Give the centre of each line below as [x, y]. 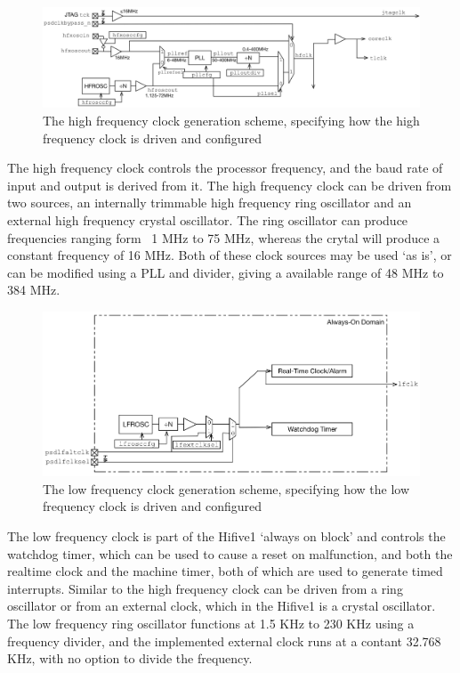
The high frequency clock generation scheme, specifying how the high [231, 121]
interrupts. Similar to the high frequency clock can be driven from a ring [205, 588]
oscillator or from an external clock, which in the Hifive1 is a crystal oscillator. [222, 606]
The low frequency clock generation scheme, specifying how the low [226, 488]
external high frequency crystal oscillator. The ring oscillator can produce [208, 220]
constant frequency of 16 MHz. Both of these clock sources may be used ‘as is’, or [230, 255]
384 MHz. [34, 290]
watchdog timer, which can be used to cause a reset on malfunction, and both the [230, 553]
